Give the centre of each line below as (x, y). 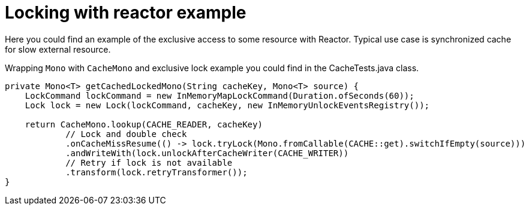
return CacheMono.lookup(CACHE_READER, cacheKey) (144, 124)
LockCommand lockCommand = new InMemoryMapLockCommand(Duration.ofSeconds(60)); (220, 95)
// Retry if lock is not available (149, 162)
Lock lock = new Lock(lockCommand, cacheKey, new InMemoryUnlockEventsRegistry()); (227, 105)
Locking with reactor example (126, 13)
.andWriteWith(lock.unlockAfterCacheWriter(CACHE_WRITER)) (207, 153)
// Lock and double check (126, 134)
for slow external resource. (58, 49)
